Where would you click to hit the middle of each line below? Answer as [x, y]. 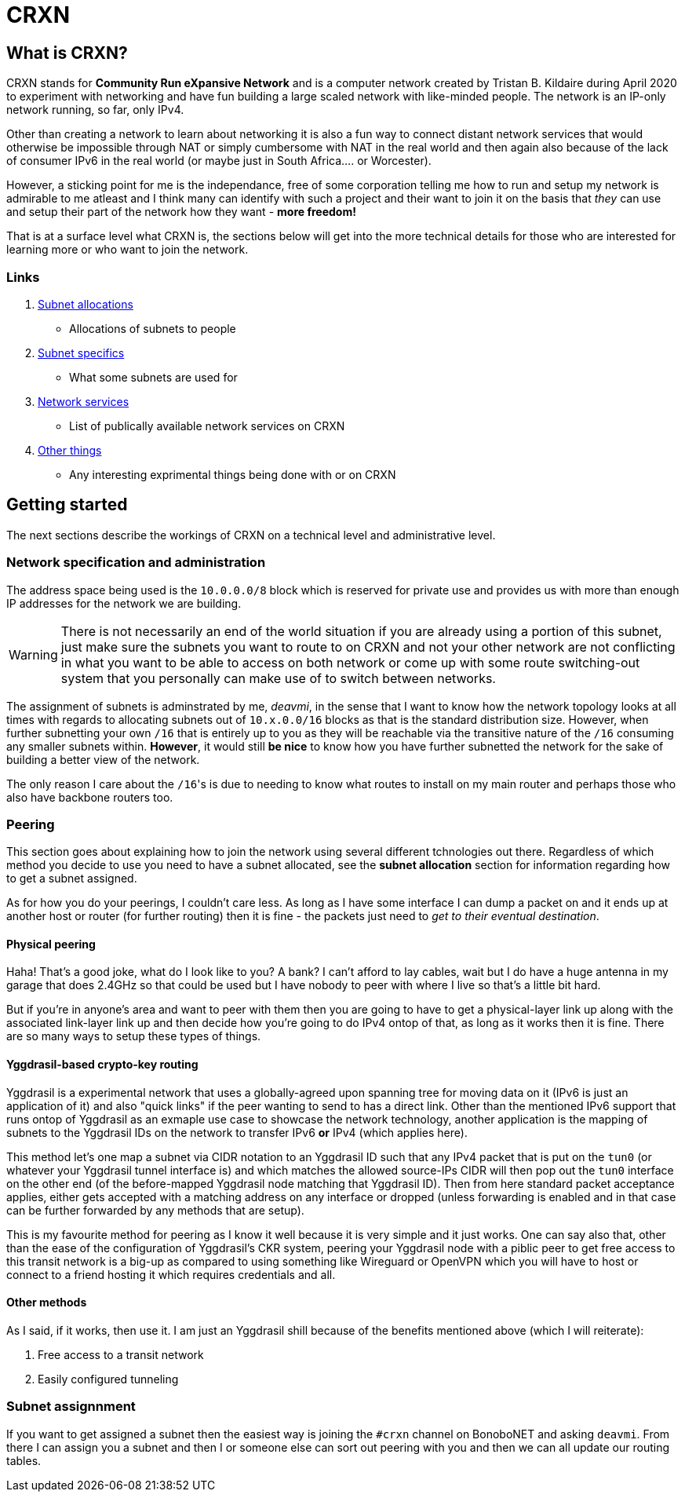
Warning [33, 654]
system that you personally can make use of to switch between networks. [278, 678]
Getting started [67, 505]
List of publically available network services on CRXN [207, 426]
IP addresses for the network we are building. [124, 603]
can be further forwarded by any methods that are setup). [155, 1210]
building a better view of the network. [103, 759]
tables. [24, 1460]
